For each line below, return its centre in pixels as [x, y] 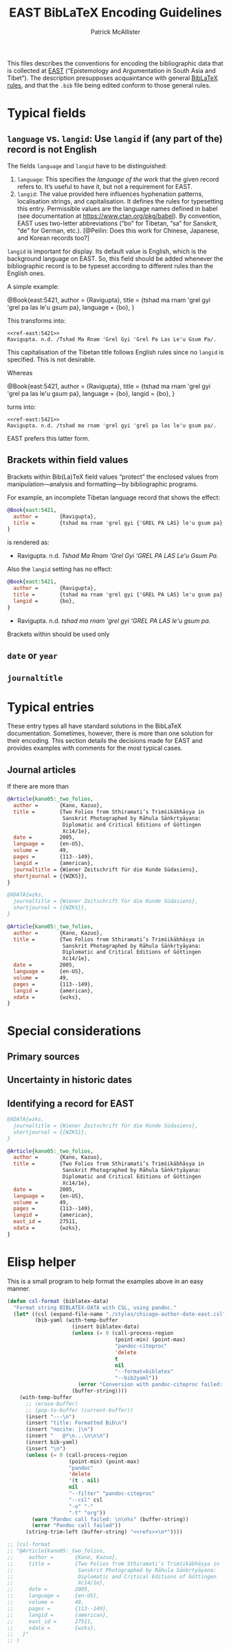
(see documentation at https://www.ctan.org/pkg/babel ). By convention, [119, 216]
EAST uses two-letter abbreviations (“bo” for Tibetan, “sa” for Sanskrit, [117, 223]
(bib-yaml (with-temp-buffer [76, 1320]
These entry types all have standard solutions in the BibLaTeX [95, 726]
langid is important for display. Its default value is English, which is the [107, 251]
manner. [19, 1289]
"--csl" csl [86, 1500]
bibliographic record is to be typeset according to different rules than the [110, 266]
